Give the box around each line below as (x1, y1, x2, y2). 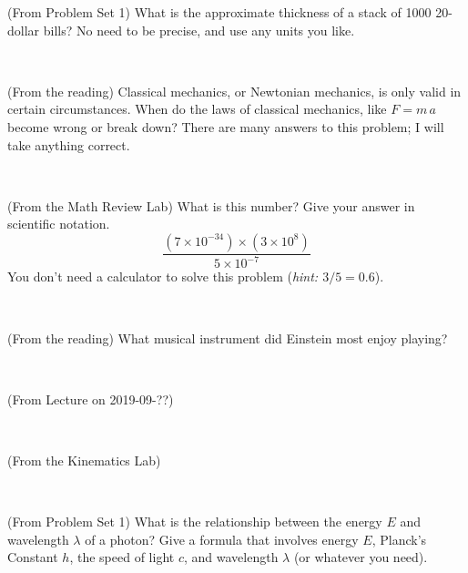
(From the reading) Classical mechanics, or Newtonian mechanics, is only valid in (7, 81, 462, 100)
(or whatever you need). (293, 547, 428, 567)
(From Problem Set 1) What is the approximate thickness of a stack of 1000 (7, 3, 432, 21)
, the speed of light (69, 547, 175, 567)
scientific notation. (7, 214, 110, 233)
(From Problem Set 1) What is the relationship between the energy (7, 512, 382, 531)
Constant (7, 547, 58, 567)
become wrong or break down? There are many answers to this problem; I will (7, 117, 444, 136)
